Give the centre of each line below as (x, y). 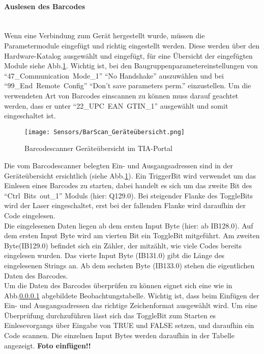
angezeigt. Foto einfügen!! (48, 345)
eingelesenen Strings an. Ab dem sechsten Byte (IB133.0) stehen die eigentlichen (129, 265)
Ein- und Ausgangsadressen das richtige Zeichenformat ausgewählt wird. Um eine (131, 305)
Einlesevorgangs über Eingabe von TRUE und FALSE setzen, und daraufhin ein (129, 325)
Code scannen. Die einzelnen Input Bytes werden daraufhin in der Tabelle (119, 335)
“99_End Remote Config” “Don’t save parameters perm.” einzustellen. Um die (128, 85)
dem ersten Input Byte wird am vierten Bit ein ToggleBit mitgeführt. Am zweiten (132, 235)
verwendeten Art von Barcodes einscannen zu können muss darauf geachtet (121, 95)
